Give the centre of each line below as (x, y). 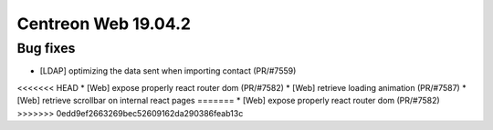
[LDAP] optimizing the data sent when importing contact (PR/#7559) (168, 71)
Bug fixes (46, 48)
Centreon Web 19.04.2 (104, 24)
